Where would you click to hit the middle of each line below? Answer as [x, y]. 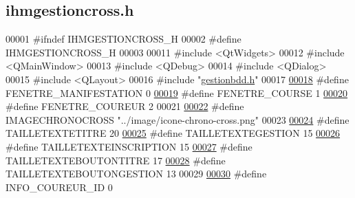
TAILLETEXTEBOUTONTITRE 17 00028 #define [116, 160]
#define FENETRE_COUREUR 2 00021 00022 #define [125, 106]
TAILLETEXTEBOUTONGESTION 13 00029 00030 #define [136, 174]
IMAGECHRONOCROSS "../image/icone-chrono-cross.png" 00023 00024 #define [177, 119]
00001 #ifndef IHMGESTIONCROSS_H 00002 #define [123, 39]
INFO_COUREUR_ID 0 [59, 187]
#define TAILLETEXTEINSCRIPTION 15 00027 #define [129, 146]
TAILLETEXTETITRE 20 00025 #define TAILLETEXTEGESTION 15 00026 [173, 133]
